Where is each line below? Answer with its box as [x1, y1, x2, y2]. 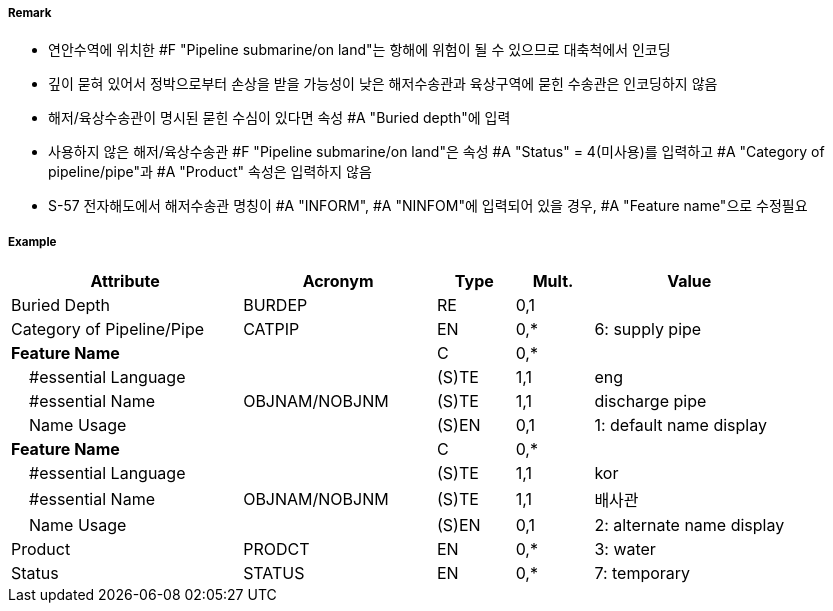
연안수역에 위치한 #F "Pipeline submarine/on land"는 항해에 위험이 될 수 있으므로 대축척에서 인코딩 [48, 41, 671, 59]
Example [8, 234, 57, 249]
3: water [594, 539, 656, 560]
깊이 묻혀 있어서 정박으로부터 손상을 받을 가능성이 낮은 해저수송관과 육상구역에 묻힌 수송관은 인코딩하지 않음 [48, 75, 718, 93]
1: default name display [594, 415, 767, 436]
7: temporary [594, 563, 691, 584]
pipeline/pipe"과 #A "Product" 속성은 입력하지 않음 [48, 163, 372, 181]
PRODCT [243, 539, 310, 560]
